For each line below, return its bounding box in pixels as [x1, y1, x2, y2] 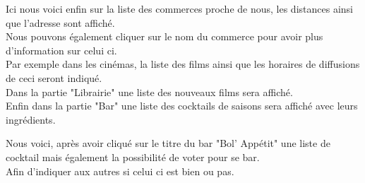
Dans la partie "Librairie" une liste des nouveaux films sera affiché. [6, 84, 293, 99]
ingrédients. [6, 112, 56, 126]
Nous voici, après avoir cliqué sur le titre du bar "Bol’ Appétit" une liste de [6, 136, 330, 150]
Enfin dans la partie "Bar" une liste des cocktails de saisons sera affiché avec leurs [6, 98, 358, 113]
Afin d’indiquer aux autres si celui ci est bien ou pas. [6, 163, 234, 178]
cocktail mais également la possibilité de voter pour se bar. [6, 149, 260, 164]
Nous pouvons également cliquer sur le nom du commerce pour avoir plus [6, 29, 323, 44]
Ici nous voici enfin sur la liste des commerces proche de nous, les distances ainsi [6, 1, 353, 16]
